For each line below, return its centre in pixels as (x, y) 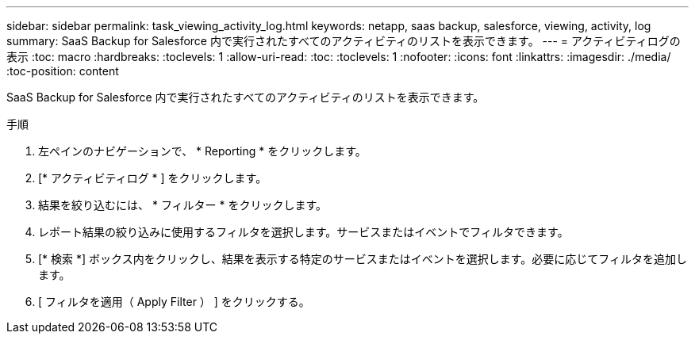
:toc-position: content (63, 71)
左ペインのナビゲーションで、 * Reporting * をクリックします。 (202, 151)
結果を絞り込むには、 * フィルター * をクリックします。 (183, 205)
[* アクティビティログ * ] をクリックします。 (153, 178)
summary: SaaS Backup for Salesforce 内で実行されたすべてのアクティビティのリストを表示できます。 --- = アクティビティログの (344, 41)
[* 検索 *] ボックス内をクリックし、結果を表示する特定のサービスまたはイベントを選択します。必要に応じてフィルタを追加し (363, 259)
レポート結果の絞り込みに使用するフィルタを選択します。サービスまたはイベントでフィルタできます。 (303, 232)
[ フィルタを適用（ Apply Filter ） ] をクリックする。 (174, 302)
